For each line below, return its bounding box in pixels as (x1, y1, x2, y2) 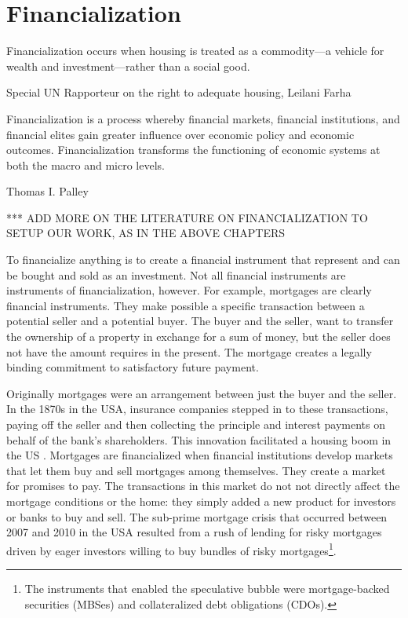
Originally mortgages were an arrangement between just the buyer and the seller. (6, 385, 397, 401)
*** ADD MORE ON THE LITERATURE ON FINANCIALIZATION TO (6, 209, 368, 225)
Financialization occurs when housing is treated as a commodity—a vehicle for (6, 42, 384, 59)
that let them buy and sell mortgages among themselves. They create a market (6, 462, 386, 478)
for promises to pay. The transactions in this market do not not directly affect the (6, 477, 400, 494)
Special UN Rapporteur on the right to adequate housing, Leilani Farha (6, 84, 352, 101)
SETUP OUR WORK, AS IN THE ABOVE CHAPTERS (6, 225, 286, 241)
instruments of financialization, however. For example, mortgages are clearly (6, 282, 372, 298)
